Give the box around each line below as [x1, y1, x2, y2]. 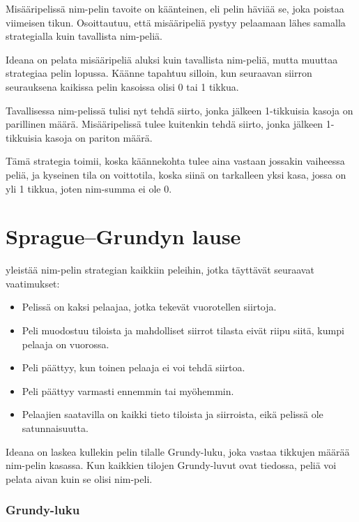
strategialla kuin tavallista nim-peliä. [6, 29, 162, 43]
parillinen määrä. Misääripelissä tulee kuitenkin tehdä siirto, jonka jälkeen [6, 117, 323, 131]
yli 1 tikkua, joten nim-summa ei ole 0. [6, 181, 172, 195]
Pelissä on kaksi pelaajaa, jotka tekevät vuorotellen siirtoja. [22, 299, 277, 314]
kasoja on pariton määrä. [45, 130, 153, 144]
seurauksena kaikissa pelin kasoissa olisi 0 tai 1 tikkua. [6, 79, 239, 94]
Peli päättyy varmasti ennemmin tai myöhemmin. [22, 383, 234, 398]
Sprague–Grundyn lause [6, 222, 241, 251]
